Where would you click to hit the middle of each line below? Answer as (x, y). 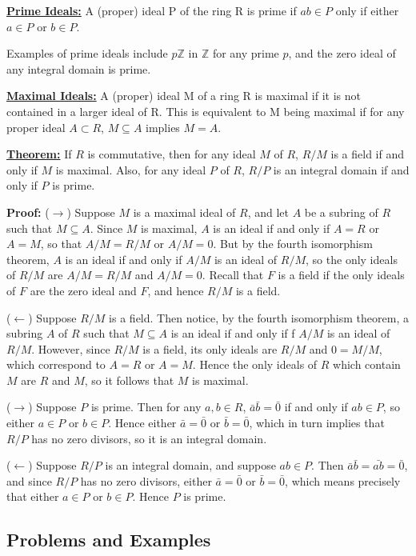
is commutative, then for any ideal (172, 154)
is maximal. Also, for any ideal (131, 169)
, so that (61, 244)
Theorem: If (39, 154)
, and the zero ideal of (342, 53)
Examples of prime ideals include (87, 53)
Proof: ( (28, 212)
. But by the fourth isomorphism (293, 244)
